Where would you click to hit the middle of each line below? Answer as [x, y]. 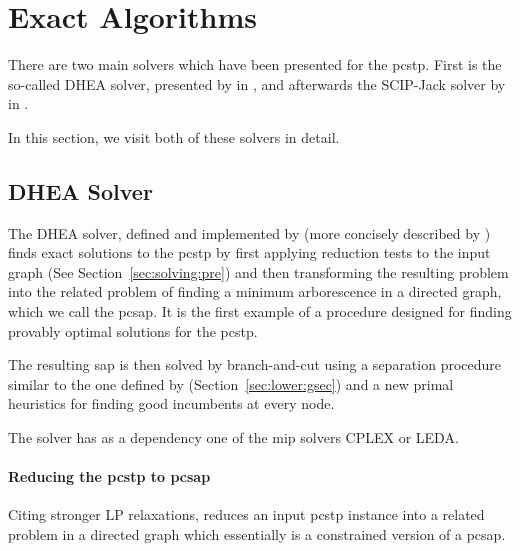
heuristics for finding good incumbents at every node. [171, 403]
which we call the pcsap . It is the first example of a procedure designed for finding [260, 311]
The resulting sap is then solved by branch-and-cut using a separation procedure [255, 364]
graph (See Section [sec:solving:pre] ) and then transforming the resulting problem [258, 271]
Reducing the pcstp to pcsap [109, 476]
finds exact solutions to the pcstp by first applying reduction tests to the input [249, 252]
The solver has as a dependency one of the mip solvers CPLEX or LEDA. [233, 437]
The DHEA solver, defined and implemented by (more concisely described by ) [249, 232]
